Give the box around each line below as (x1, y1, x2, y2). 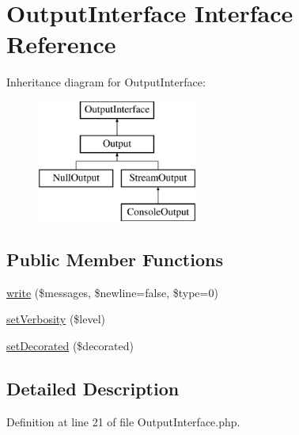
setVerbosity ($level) (6, 311, 106, 327)
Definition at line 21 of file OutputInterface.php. (6, 413, 240, 429)
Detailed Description (6, 376, 180, 401)
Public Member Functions (6, 247, 223, 272)
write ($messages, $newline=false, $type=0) (6, 284, 218, 300)
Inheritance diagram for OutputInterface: (6, 74, 206, 90)
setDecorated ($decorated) (6, 338, 134, 354)
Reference (6, 28, 116, 60)
